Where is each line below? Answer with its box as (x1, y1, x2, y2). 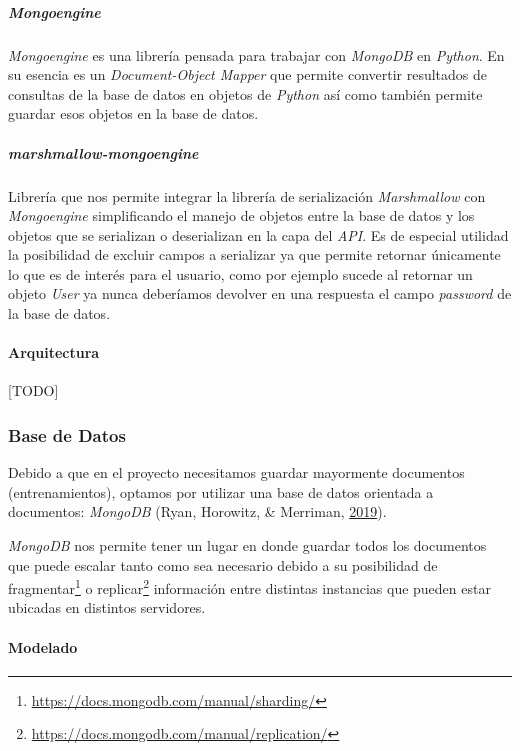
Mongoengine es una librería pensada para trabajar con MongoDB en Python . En (8, 44, 505, 65)
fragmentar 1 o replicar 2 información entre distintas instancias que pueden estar (8, 575, 491, 598)
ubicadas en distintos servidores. (8, 597, 206, 618)
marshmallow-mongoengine (8, 142, 199, 163)
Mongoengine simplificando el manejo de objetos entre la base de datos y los (8, 205, 475, 226)
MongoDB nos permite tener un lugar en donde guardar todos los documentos (8, 535, 487, 556)
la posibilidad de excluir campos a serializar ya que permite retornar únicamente (8, 244, 501, 265)
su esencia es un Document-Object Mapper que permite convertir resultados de (8, 64, 488, 85)
